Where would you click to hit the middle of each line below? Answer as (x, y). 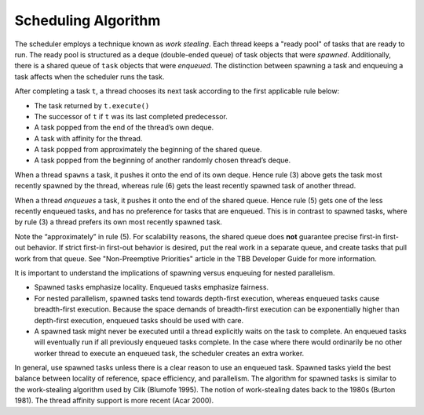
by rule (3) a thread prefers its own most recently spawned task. (119, 222)
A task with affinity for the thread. (88, 138)
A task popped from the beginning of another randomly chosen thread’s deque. (163, 160)
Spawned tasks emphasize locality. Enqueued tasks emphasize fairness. (152, 287)
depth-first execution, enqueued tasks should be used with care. (139, 320)
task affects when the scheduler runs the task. (90, 76)
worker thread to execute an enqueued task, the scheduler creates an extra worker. (169, 353)
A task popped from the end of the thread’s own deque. (124, 127)
